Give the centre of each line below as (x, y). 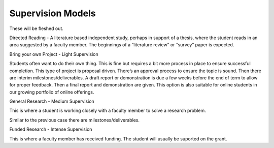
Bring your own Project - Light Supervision (54, 54)
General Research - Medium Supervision (52, 101)
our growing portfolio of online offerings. (52, 92)
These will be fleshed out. (36, 28)
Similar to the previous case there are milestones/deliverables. (74, 120)
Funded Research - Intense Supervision (51, 129)
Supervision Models (53, 13)
